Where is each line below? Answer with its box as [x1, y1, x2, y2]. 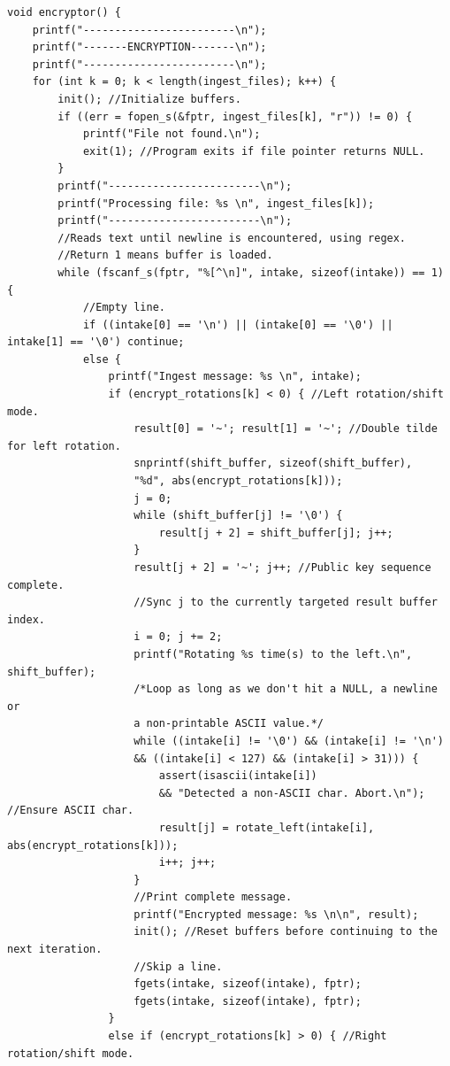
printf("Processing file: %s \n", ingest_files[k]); [57, 197, 375, 210]
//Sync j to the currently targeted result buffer [133, 596, 438, 609]
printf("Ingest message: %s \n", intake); [108, 370, 362, 383]
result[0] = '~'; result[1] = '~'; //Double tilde [133, 422, 438, 436]
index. [7, 613, 45, 626]
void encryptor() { [7, 6, 121, 19]
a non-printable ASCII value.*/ [133, 717, 324, 730]
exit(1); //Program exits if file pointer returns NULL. [82, 144, 425, 158]
